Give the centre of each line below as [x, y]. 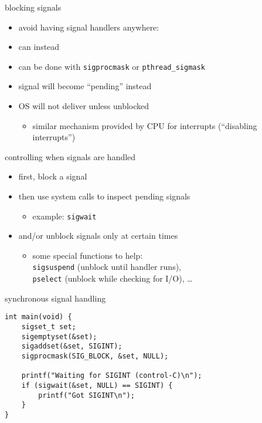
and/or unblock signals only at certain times [98, 236]
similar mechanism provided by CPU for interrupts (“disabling [145, 125]
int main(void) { [38, 317]
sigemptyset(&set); [59, 336]
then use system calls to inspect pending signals [104, 196]
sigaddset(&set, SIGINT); [72, 346]
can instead [39, 47]
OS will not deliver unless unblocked [84, 106]
